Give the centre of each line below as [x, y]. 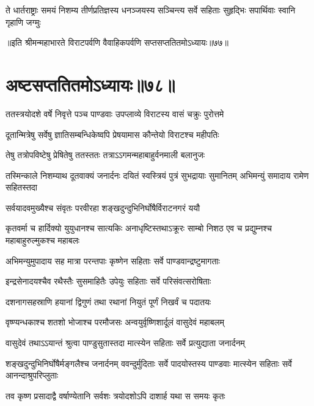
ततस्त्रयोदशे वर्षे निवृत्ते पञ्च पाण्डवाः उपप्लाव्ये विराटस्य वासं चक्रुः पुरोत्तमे [115, 113]
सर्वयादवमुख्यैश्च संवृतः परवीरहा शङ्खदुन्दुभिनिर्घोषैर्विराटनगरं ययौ [103, 207]
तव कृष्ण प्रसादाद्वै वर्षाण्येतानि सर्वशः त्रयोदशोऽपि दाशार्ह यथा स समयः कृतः [115, 395]
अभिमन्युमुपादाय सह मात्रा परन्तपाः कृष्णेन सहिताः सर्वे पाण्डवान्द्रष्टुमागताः [113, 260]
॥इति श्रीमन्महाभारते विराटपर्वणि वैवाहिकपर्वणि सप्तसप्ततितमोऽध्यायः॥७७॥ [117, 42]
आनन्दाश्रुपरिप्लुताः [32, 375]
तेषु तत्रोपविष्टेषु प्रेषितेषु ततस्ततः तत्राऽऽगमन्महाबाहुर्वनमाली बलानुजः [105, 155]
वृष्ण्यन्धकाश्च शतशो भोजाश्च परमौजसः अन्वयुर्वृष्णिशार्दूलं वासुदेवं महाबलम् [115, 322]
